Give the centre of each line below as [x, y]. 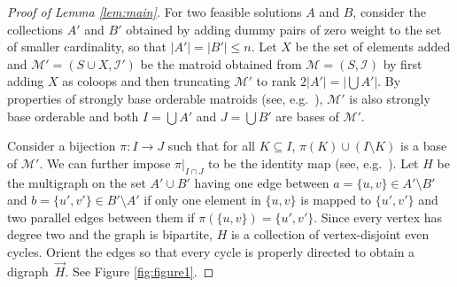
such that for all [211, 146]
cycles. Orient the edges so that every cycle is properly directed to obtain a [211, 251]
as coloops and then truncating [146, 81]
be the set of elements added [373, 47]
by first [403, 63]
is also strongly [390, 98]
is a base [424, 146]
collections [35, 29]
